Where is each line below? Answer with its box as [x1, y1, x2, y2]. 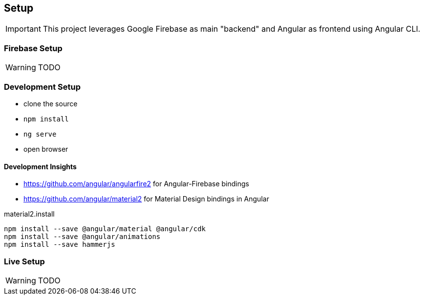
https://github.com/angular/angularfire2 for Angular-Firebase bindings [23, 179, 249, 188]
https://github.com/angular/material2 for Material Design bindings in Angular [23, 195, 269, 203]
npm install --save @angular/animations [4, 233, 161, 241]
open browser [23, 144, 68, 153]
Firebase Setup [4, 43, 63, 53]
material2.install [4, 210, 55, 219]
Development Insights [4, 162, 77, 171]
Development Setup [4, 81, 81, 92]
